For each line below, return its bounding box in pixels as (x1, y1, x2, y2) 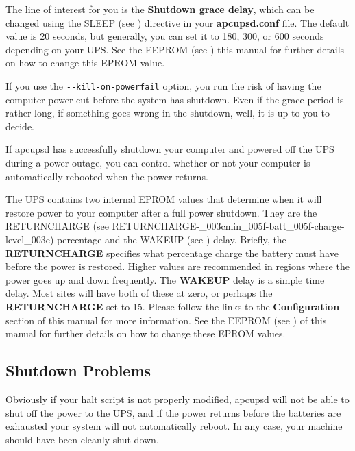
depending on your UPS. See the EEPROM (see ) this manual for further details (5, 42, 345, 56)
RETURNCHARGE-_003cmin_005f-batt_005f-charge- (112, 219, 345, 233)
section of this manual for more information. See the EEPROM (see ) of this (5, 313, 327, 327)
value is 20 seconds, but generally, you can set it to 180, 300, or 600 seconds (5, 29, 324, 43)
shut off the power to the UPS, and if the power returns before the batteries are (5, 405, 341, 419)
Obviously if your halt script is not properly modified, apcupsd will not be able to (5, 391, 350, 406)
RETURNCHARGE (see (5, 219, 109, 233)
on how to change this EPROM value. (5, 56, 165, 70)
